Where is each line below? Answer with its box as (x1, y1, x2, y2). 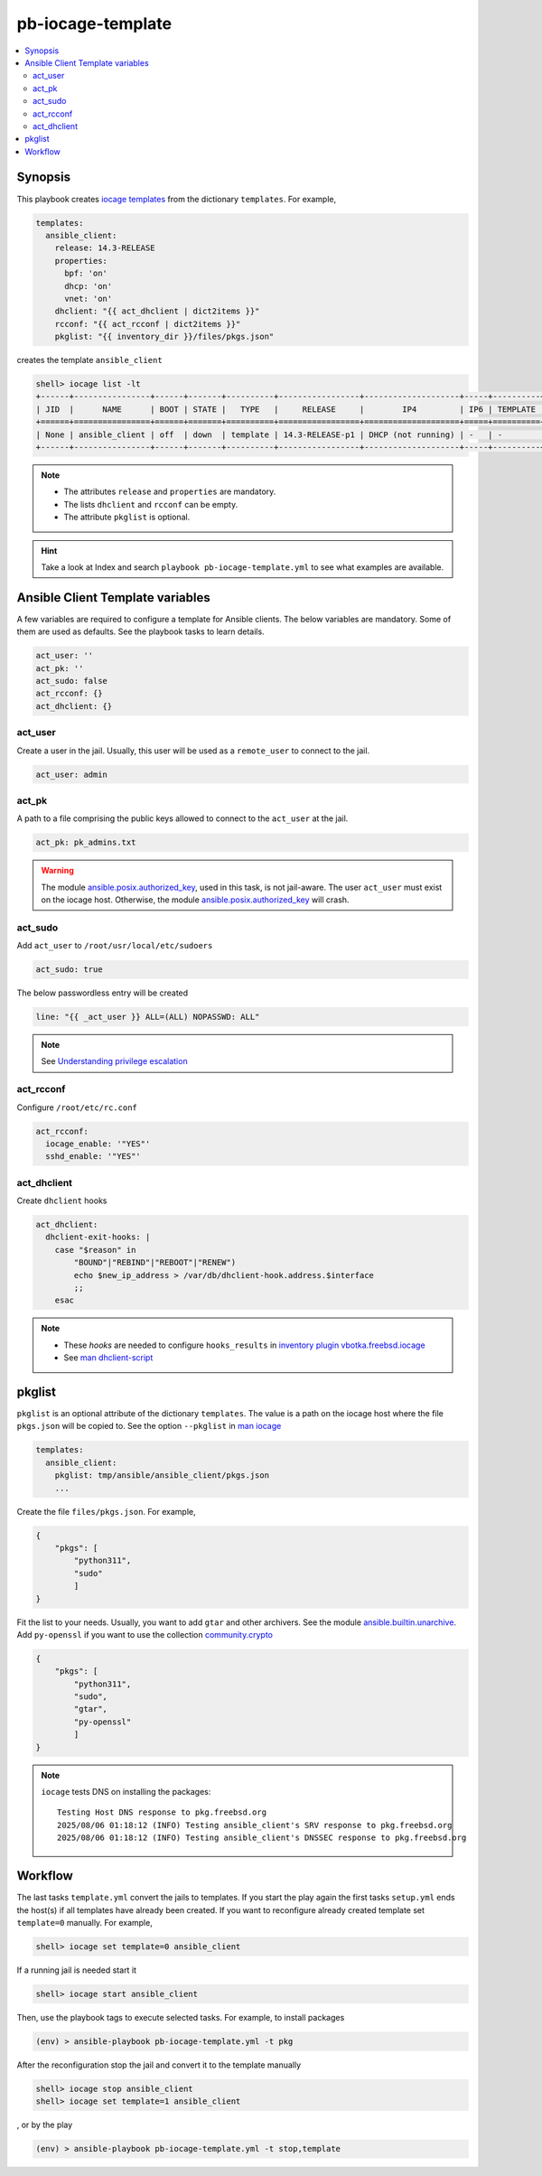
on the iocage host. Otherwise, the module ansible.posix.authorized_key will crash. (41, 894, 350, 905)
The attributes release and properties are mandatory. (63, 486, 276, 497)
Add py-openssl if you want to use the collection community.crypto (16, 1629, 273, 1639)
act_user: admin (35, 769, 108, 780)
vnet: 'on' (64, 294, 113, 304)
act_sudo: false (35, 676, 108, 686)
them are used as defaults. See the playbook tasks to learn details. (16, 626, 266, 637)
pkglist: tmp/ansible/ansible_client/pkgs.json (54, 1471, 270, 1480)
